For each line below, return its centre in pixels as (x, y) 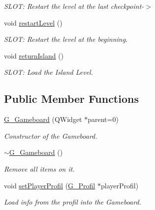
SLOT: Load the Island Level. (48, 72)
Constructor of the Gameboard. (51, 135)
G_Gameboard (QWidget (43, 119)
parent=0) (103, 119)
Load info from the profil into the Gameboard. (73, 202)
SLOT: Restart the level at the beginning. (66, 39)
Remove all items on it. (39, 168)
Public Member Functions (71, 99)
